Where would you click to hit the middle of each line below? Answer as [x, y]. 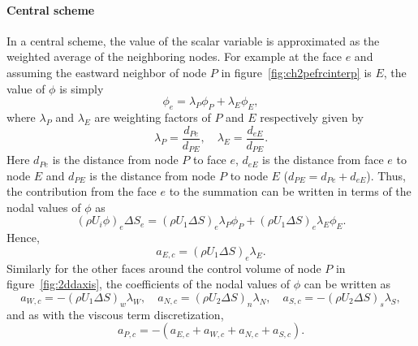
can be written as [347, 284]
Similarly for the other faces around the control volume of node [164, 268]
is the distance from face [323, 160]
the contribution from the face [82, 191]
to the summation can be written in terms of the [290, 191]
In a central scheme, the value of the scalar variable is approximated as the [193, 40]
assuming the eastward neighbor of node [107, 72]
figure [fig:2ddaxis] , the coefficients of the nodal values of [149, 284]
